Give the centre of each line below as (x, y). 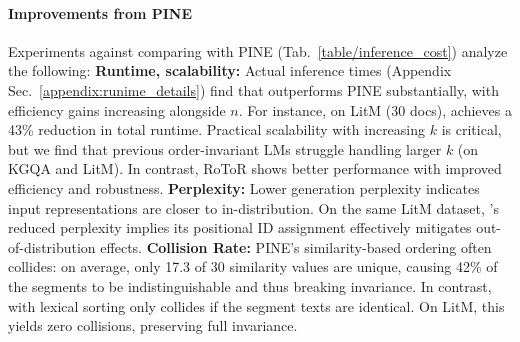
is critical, (471, 129)
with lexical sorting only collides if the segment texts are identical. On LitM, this (256, 305)
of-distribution (52, 246)
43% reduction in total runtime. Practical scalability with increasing (217, 129)
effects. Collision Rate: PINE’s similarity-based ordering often (296, 246)
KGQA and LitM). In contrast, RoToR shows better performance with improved (255, 168)
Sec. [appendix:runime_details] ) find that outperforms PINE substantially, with (253, 89)
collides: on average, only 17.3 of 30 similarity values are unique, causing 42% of (253, 266)
